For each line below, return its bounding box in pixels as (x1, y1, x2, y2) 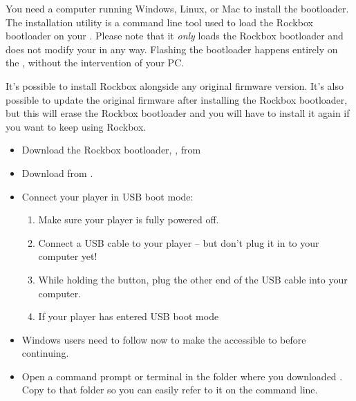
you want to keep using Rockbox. (6, 119, 147, 133)
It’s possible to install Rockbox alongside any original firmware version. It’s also (6, 78, 344, 93)
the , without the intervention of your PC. (6, 55, 185, 70)
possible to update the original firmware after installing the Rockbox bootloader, (6, 92, 348, 106)
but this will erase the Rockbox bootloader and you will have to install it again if (6, 106, 350, 120)
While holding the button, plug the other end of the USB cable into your (38, 272, 348, 286)
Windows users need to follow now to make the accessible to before (21, 332, 306, 346)
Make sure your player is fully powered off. (38, 212, 219, 227)
